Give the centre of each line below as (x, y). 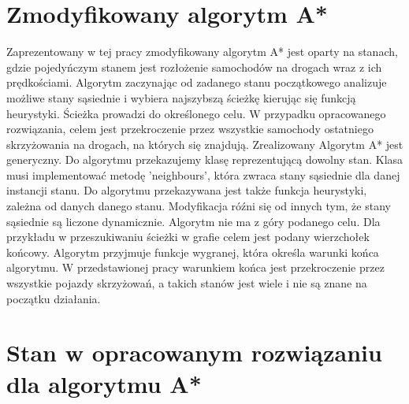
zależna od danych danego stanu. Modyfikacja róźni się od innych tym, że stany (199, 206)
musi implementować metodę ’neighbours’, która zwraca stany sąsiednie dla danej (203, 174)
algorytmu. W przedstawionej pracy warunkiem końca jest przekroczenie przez (195, 267)
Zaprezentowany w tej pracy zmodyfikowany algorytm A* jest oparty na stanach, (202, 52)
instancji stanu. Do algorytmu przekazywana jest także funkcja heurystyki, (187, 190)
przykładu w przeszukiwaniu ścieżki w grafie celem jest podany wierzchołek (188, 237)
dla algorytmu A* (104, 383)
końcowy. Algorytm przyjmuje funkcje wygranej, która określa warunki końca (193, 252)
